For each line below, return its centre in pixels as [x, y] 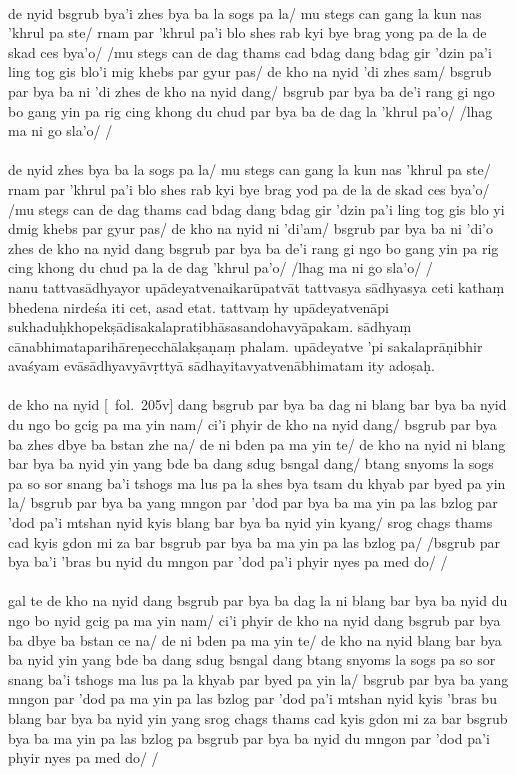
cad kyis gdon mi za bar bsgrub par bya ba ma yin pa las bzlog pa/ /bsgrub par [254, 541]
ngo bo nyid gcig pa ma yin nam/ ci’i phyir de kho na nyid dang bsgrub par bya [254, 620]
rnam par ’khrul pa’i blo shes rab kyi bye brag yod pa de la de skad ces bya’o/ [249, 188]
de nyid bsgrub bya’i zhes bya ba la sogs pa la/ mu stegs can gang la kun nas [245, 12]
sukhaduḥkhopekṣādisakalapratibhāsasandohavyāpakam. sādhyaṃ [210, 326]
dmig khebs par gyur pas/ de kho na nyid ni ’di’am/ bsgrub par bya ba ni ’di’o [251, 228]
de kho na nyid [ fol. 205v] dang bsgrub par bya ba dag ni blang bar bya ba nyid [257, 404]
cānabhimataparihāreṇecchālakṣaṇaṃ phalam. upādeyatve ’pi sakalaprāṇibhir [245, 345]
